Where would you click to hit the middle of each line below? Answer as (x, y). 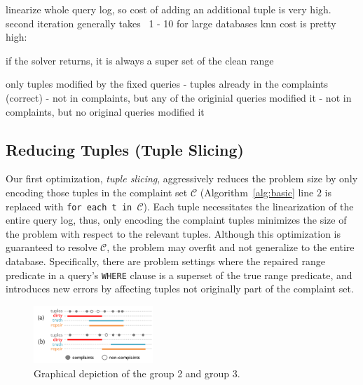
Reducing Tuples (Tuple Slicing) (125, 149)
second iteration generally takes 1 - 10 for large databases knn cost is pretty (171, 23)
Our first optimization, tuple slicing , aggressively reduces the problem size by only (182, 178)
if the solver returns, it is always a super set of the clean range (140, 60)
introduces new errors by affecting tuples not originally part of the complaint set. (180, 289)
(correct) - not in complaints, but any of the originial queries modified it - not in (179, 97)
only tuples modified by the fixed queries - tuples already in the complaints (167, 84)
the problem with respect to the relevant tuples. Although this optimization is (173, 233)
